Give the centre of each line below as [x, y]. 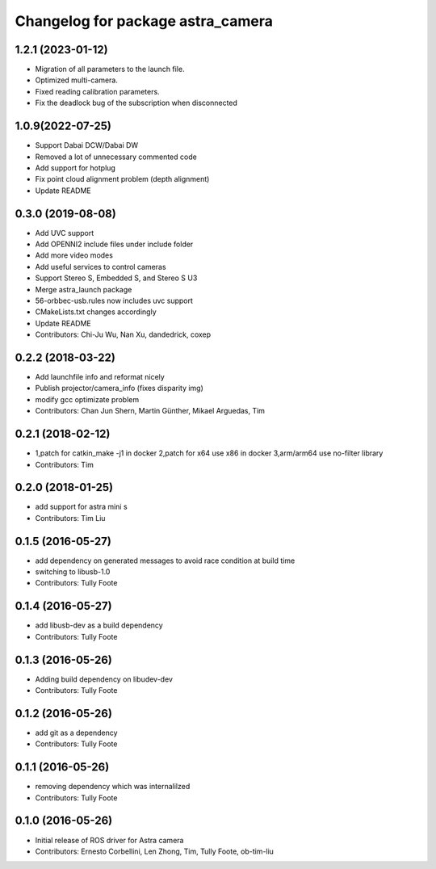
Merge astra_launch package [84, 289]
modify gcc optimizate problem [87, 399]
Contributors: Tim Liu [70, 518]
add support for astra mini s [82, 507]
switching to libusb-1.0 [73, 572]
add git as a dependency [76, 733]
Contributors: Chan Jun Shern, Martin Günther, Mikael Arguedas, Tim [150, 411]
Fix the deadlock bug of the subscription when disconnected [136, 103]
